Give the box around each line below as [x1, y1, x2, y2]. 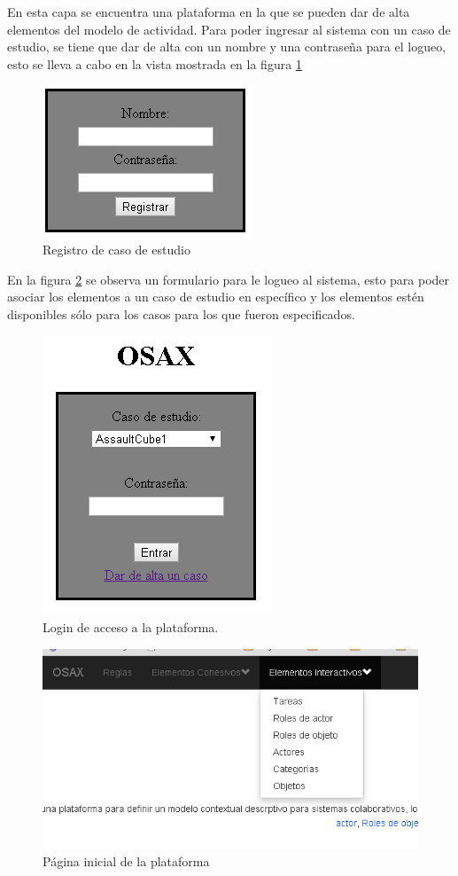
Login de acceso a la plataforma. [43, 617, 219, 636]
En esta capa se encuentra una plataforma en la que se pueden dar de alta [7, 3, 410, 20]
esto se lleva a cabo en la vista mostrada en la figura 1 [7, 54, 302, 73]
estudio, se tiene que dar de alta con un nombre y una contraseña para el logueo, [7, 37, 446, 56]
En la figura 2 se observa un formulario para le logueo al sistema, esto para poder [7, 270, 450, 288]
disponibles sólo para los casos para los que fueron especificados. [7, 304, 355, 323]
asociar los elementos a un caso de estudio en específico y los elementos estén [7, 287, 424, 306]
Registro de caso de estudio [43, 239, 190, 258]
